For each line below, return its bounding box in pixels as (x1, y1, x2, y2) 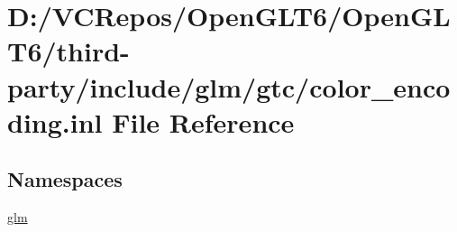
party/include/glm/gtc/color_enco (7, 68, 451, 105)
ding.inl (7, 103, 103, 140)
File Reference (112, 103, 295, 140)
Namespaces (7, 165, 123, 193)
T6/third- (7, 32, 130, 70)
